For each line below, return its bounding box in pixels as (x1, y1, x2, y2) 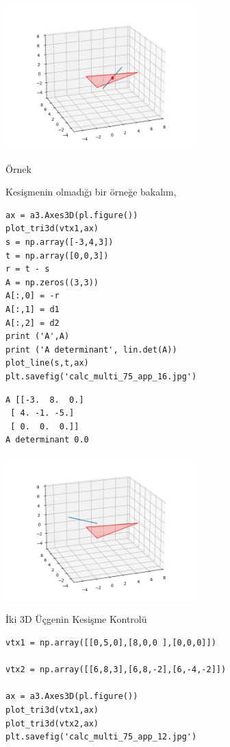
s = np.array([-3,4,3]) (5, 237, 114, 247)
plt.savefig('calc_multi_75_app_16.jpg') (5, 371, 197, 381)
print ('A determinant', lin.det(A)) (5, 344, 177, 355)
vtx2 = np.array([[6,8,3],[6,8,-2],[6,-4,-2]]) (5, 665, 227, 675)
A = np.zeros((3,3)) (5, 277, 99, 287)
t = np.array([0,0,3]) (5, 250, 109, 261)
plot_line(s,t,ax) (5, 358, 89, 368)
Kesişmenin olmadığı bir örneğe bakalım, (5, 185, 177, 199)
